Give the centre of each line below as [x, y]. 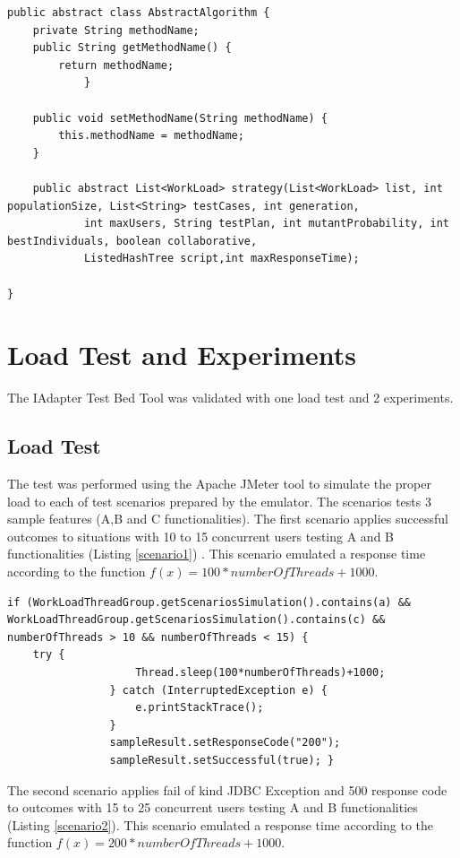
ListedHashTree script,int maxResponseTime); [221, 259]
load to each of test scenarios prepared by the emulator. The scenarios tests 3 [219, 501]
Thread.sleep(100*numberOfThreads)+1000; [260, 672]
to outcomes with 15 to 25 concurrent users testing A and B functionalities [213, 807]
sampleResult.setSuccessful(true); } [222, 760]
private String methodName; [116, 30]
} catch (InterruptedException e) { [218, 690]
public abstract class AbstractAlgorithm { [139, 13]
